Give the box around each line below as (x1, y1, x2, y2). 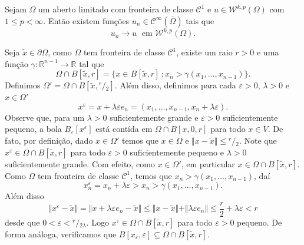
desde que (5, 216, 40, 228)
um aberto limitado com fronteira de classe (38, 3, 193, 15)
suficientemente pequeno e (130, 145, 224, 158)
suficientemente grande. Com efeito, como (5, 157, 155, 170)
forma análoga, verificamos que (5, 227, 117, 240)
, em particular (181, 157, 235, 170)
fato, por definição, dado (5, 134, 93, 147)
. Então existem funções (43, 14, 130, 27)
